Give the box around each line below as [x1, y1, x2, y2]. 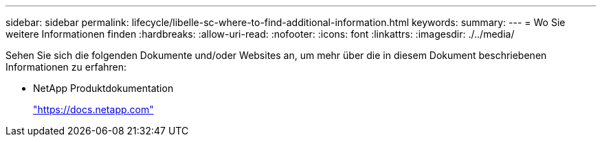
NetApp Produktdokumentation [33, 82, 174, 94]
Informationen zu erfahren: [5, 61, 127, 73]
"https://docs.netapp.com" [33, 104, 154, 115]
